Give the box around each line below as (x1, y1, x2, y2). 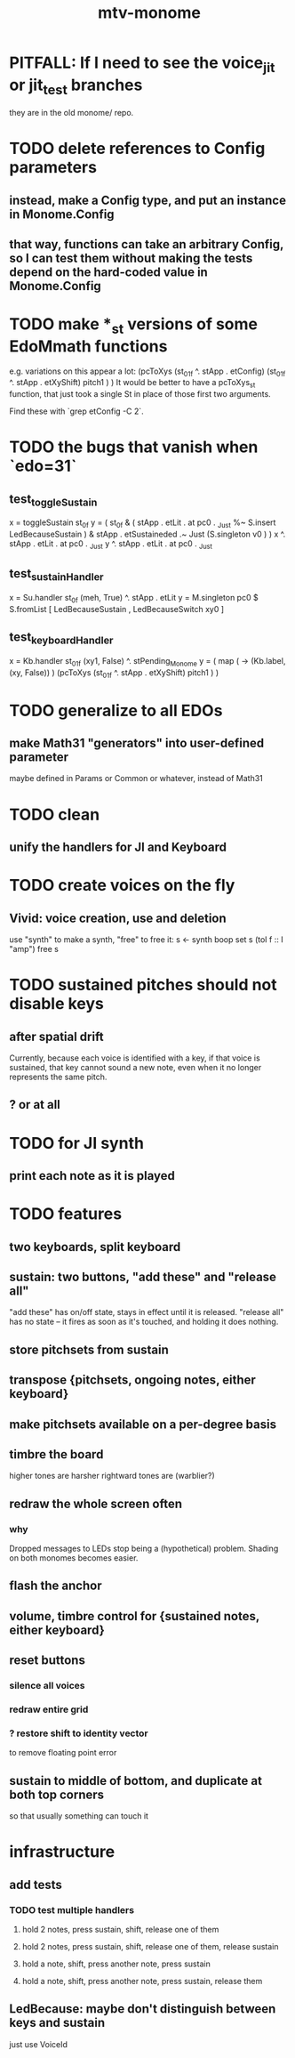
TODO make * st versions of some (9, 314, 259, 337)
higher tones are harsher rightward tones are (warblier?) (9, 1471, 215, 1481)
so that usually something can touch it (9, 1811, 149, 1821)
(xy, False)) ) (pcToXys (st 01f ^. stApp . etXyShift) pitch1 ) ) (9, 666, 219, 680)
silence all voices (9, 1680, 85, 1692)
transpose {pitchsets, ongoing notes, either (9, 1373, 256, 1388)
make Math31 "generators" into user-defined (9, 735, 265, 750)
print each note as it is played (9, 1168, 176, 1183)
